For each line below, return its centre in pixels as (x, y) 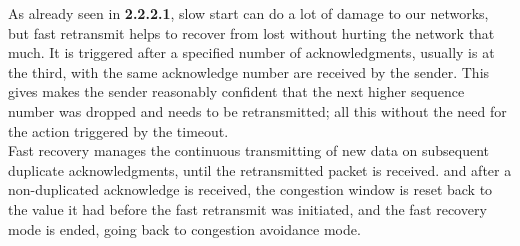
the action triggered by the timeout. (118, 130)
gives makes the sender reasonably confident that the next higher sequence (236, 91)
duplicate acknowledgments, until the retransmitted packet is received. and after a (260, 169)
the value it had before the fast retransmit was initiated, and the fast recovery (247, 208)
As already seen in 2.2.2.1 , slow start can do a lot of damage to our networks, (248, 13)
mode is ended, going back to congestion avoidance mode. (184, 228)
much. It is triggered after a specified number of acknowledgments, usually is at (251, 52)
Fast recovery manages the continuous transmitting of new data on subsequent (249, 150)
